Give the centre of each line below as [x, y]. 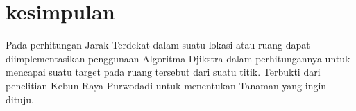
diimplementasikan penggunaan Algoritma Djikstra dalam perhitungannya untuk [178, 58]
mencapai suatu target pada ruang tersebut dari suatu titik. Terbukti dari [163, 72]
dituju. [20, 99]
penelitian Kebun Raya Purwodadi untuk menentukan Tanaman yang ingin [166, 85]
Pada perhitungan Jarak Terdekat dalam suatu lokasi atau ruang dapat [158, 45]
